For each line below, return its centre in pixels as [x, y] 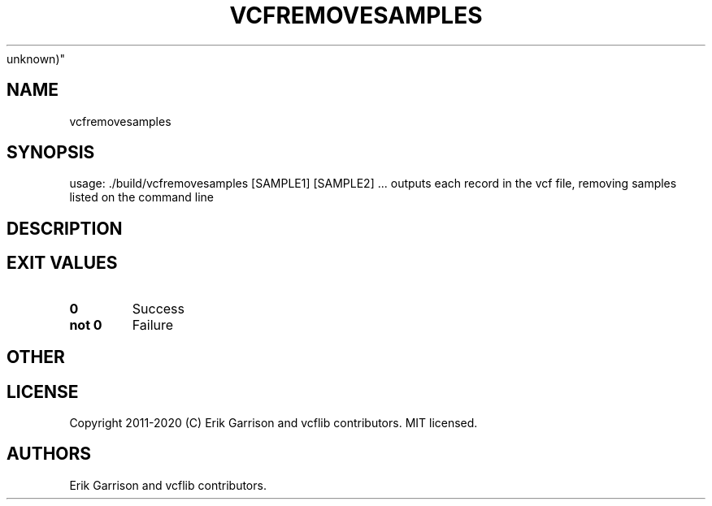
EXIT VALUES [62, 263]
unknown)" [36, 58]
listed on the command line [142, 197]
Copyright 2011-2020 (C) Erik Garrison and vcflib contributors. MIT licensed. [274, 422]
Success [158, 308]
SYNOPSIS [51, 153]
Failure [153, 324]
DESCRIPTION [65, 228]
